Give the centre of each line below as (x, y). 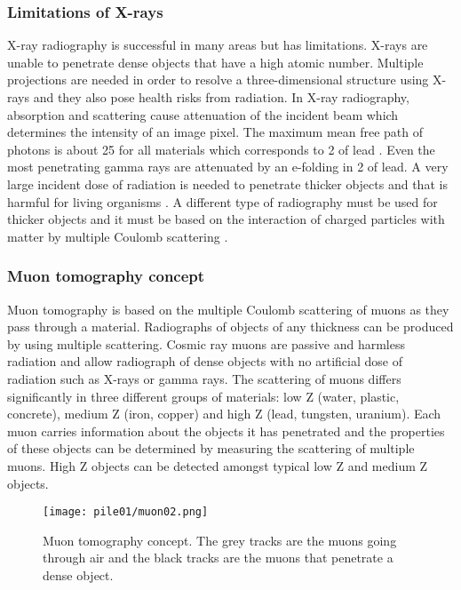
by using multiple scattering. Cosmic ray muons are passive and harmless (206, 343)
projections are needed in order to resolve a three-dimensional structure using (218, 80)
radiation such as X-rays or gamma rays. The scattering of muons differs (204, 378)
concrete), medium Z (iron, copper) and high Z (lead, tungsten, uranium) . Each (224, 414)
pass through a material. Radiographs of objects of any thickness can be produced (230, 327)
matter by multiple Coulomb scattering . (118, 236)
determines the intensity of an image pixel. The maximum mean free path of (215, 132)
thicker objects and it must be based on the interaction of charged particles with (226, 219)
